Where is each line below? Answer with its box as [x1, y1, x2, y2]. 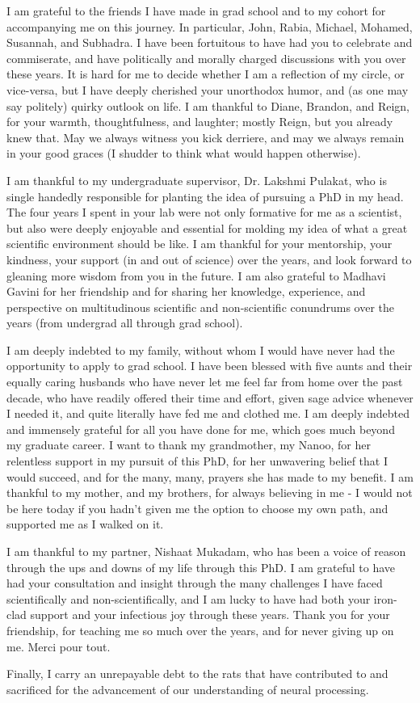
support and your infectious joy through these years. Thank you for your [30, 606, 390, 623]
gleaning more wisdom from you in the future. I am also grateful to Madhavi [6, 267, 386, 284]
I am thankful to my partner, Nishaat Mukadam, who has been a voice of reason [6, 543, 406, 559]
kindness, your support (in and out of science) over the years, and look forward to [6, 250, 412, 267]
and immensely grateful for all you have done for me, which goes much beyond [6, 420, 395, 437]
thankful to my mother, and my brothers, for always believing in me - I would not [6, 484, 413, 501]
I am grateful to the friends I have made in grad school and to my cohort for [6, 2, 386, 19]
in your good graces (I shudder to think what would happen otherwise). [6, 145, 361, 162]
